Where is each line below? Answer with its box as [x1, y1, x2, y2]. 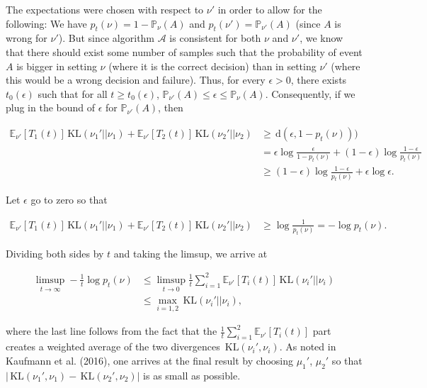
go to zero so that [30, 192, 108, 207]
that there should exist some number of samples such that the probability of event [6, 44, 363, 59]
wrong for [6, 31, 47, 45]
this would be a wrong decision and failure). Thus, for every [6, 72, 266, 87]
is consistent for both [169, 31, 261, 45]
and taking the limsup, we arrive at [113, 245, 268, 260]
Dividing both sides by [6, 245, 104, 260]
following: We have [6, 16, 87, 31]
